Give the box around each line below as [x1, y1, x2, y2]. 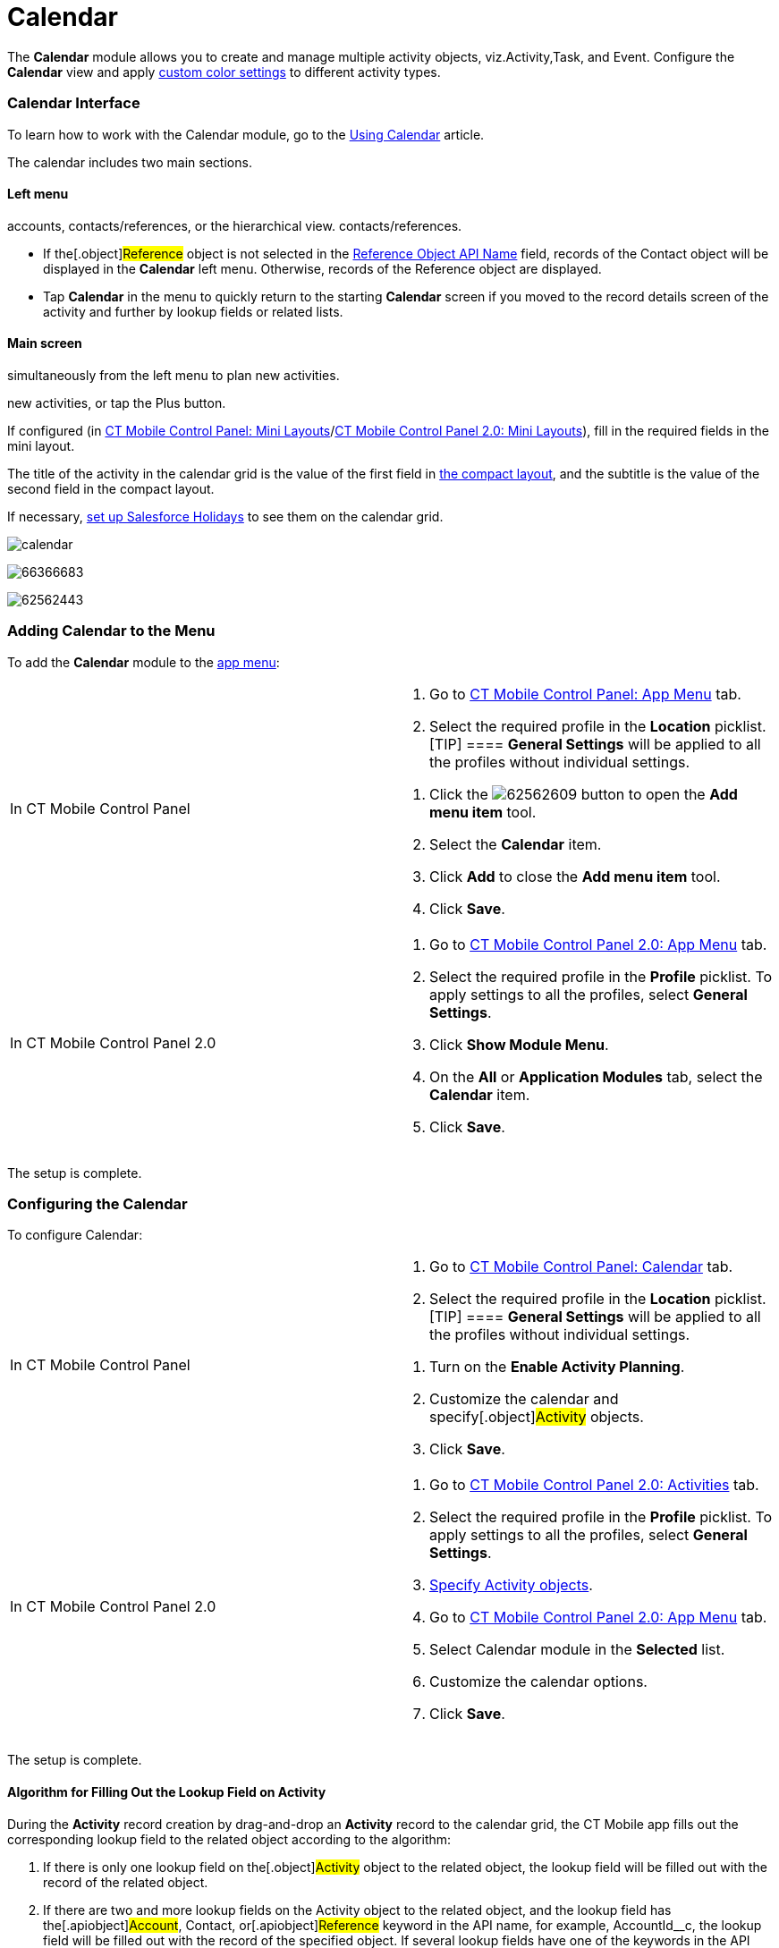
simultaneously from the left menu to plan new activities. [7, 367, 340, 383]
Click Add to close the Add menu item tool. [429, 867, 721, 885]
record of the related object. [43, 1874, 208, 1890]
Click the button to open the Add [429, 784, 738, 803]
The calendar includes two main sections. [7, 154, 252, 170]
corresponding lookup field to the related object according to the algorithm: [7, 1831, 452, 1847]
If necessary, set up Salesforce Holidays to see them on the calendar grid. [7, 508, 444, 524]
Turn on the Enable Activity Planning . [429, 1358, 685, 1376]
